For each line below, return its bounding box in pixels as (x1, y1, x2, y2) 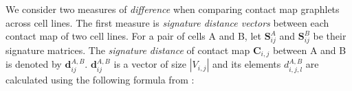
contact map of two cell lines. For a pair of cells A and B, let (5, 29, 261, 43)
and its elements (212, 57, 281, 71)
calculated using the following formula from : (5, 72, 195, 86)
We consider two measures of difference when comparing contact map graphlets (5, 2, 340, 16)
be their (313, 29, 346, 43)
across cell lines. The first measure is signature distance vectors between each (5, 15, 329, 29)
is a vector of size (113, 57, 187, 71)
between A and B (272, 42, 346, 57)
